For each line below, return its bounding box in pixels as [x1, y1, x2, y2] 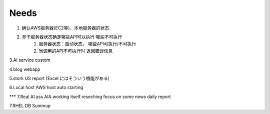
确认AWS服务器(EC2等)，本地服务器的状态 [21, 25, 109, 31]
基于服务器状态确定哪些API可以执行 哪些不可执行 [21, 34, 122, 40]
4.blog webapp [9, 66, 40, 72]
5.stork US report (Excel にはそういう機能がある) [9, 75, 110, 81]
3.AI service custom [9, 57, 50, 63]
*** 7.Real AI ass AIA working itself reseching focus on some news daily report [9, 94, 171, 100]
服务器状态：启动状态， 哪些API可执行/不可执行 [38, 41, 136, 47]
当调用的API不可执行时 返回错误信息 [38, 48, 113, 54]
